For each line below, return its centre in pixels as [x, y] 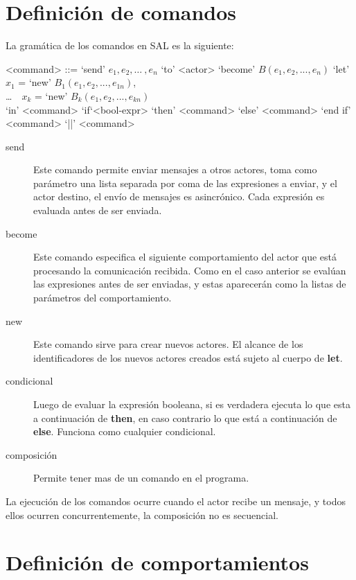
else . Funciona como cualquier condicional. [125, 431]
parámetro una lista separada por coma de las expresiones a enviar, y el [185, 183]
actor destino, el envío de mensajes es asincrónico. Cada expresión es [179, 196]
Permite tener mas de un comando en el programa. [141, 478]
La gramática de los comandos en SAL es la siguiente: [120, 45]
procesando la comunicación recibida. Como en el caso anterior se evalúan [190, 270]
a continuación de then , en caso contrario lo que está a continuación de [185, 418]
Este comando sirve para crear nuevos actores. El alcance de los [168, 344]
